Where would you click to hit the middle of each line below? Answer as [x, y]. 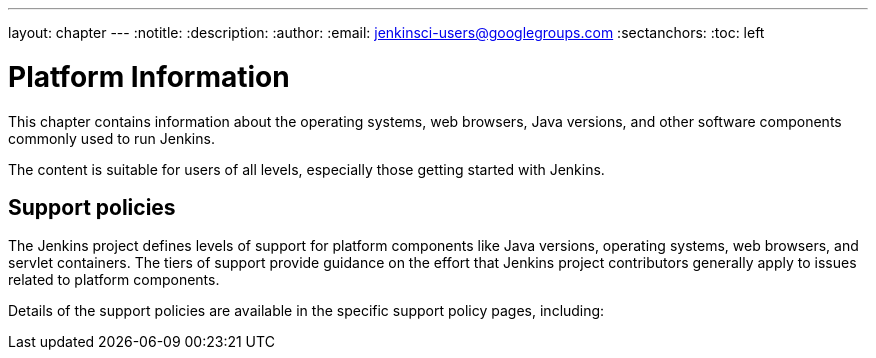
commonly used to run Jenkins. [111, 138]
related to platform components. [114, 280]
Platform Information [149, 76]
